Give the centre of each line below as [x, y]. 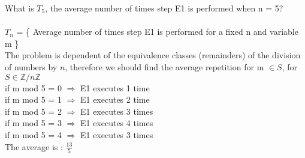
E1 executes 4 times [117, 123]
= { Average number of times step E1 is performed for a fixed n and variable [157, 32]
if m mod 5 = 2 [33, 111]
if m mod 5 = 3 [33, 123]
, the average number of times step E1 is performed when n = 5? [164, 8]
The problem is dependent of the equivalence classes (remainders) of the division [153, 55]
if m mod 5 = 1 [33, 99]
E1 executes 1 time [115, 87]
